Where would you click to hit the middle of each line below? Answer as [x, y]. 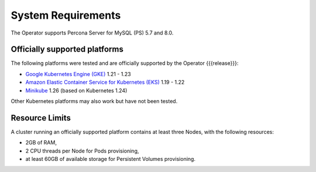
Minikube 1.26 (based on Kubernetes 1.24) [76, 90]
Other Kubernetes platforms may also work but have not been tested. [94, 101]
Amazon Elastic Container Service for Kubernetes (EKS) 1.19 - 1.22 [105, 82]
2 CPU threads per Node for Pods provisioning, [82, 151]
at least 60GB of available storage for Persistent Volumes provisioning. [111, 159]
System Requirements [66, 15]
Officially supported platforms [67, 49]
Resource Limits [41, 118]
